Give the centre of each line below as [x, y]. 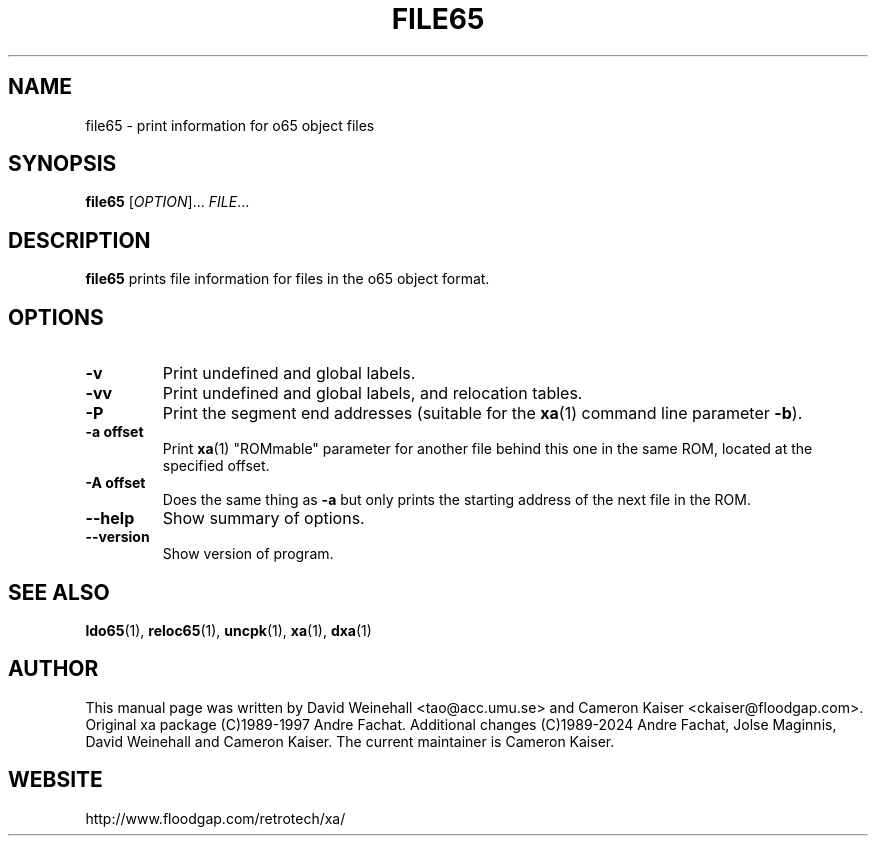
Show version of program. [248, 554]
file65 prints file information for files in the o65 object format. [287, 279]
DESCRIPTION [79, 240]
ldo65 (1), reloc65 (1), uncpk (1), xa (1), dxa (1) [228, 630]
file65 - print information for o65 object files [230, 125]
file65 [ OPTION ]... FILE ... [167, 202]
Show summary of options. [263, 518]
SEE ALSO [59, 592]
